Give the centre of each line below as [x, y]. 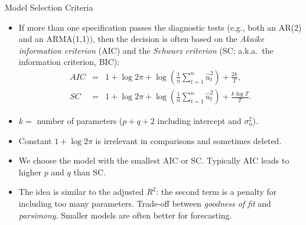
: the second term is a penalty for [217, 192]
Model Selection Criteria [49, 7]
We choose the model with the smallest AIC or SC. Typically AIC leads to [154, 160]
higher [30, 172]
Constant [35, 140]
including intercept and [199, 121]
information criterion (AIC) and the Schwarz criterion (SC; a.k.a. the [146, 50]
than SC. [89, 172]
